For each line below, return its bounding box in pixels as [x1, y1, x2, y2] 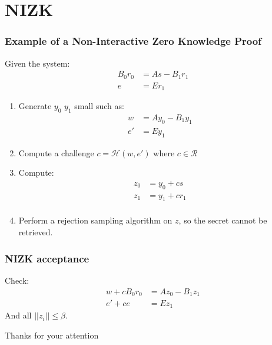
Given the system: [5, 57, 70, 69]
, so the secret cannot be [178, 214, 267, 226]
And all [5, 309, 32, 321]
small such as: [74, 100, 124, 112]
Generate [18, 100, 52, 112]
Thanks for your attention [5, 329, 99, 341]
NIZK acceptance [5, 251, 89, 265]
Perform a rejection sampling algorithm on [18, 214, 173, 226]
